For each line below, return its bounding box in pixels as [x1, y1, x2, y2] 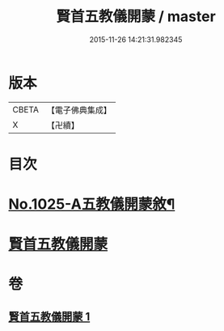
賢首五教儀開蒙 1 [8, 309, 91, 324]
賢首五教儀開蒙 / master [56, 7, 216, 26]
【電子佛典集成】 [46, 104, 112, 116]
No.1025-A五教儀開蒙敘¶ [8, 195, 175, 214]
